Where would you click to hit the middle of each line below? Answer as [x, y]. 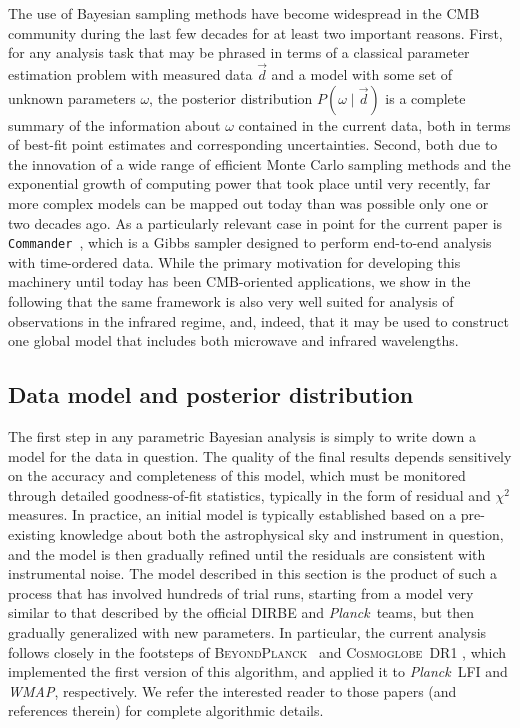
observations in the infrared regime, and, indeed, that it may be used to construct [259, 320]
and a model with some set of [362, 74]
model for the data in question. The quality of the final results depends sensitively [260, 455]
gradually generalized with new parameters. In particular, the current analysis [247, 631]
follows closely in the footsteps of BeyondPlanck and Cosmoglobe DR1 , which [257, 651]
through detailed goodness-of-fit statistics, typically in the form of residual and [249, 494]
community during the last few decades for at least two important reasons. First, [255, 32]
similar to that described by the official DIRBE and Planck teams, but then [241, 612]
